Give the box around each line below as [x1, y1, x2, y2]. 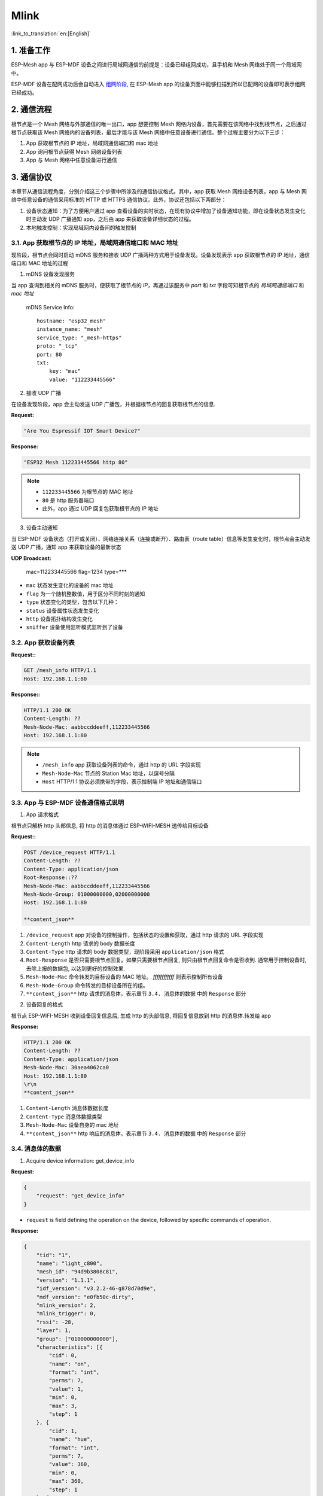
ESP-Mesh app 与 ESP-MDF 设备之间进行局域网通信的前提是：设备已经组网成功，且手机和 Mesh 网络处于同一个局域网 [11, 61, 302, 68]
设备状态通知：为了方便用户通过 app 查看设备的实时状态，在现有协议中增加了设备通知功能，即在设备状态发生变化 [26, 207, 306, 214]
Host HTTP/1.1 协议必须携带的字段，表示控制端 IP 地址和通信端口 [42, 778, 202, 785]
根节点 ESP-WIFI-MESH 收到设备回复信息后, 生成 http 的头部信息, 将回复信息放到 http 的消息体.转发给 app [11, 1012, 272, 1019]
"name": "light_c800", [36, 1260, 103, 1267]
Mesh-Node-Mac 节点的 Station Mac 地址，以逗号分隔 [42, 770, 175, 777]
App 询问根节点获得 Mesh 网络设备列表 [26, 148, 123, 155]
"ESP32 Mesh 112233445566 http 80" [23, 458, 128, 466]
